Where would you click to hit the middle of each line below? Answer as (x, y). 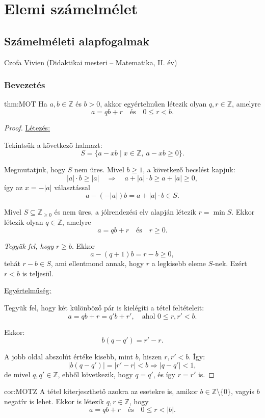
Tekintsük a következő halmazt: (53, 145)
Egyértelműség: (28, 290)
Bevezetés (25, 85)
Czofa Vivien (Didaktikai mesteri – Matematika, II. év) (91, 62)
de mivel (17, 374)
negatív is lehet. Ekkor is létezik (54, 401)
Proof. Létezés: (27, 127)
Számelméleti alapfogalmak (77, 41)
